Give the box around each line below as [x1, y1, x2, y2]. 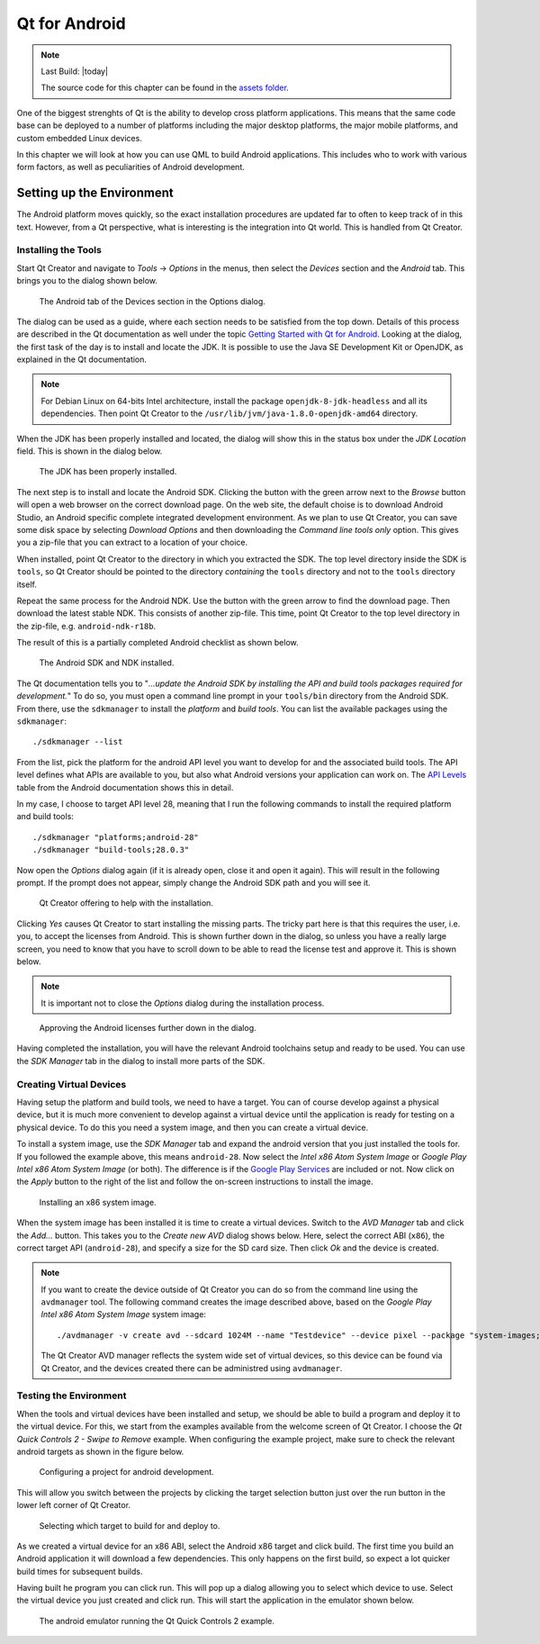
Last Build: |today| [40, 66, 108, 77]
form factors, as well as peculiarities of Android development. [16, 162, 245, 173]
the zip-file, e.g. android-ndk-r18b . [16, 620, 157, 631]
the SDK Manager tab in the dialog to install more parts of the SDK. [16, 1055, 265, 1066]
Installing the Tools [16, 244, 103, 257]
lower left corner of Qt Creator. [16, 1500, 130, 1511]
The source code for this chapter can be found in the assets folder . [40, 82, 290, 94]
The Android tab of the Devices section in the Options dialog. [39, 295, 265, 306]
